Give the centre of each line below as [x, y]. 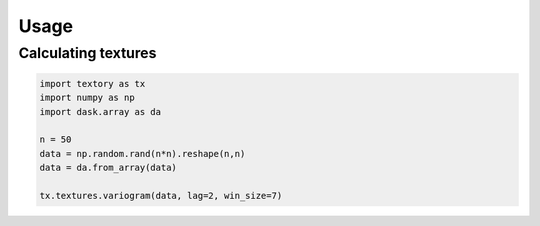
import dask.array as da [100, 111]
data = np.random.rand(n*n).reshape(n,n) [142, 153]
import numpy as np [87, 98]
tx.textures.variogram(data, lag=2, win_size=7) [161, 195]
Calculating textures [87, 53]
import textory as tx [92, 83]
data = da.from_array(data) [108, 168]
